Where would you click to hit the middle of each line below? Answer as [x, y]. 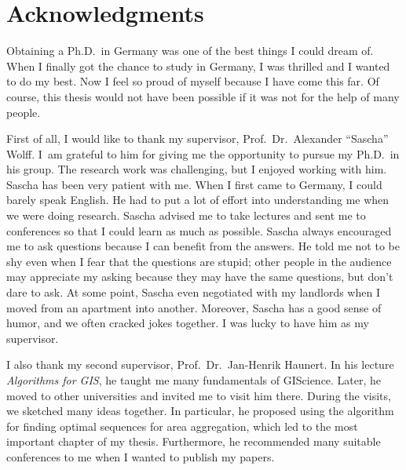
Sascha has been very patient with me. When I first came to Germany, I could [194, 184]
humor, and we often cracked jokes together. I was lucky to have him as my [188, 323]
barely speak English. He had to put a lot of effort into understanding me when [198, 200]
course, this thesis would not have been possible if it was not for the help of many [203, 96]
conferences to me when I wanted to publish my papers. [141, 456]
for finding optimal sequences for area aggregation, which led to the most [182, 426]
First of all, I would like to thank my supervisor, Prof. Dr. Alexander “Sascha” [198, 138]
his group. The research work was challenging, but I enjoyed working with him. [197, 169]
